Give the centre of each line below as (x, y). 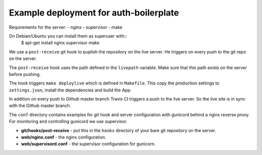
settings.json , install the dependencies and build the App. (70, 90)
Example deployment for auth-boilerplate (94, 13)
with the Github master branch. (40, 106)
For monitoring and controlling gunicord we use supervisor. (68, 121)
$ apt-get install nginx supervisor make (60, 43)
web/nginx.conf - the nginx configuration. (64, 137)
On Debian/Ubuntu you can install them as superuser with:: (68, 36)
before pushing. (25, 74)
